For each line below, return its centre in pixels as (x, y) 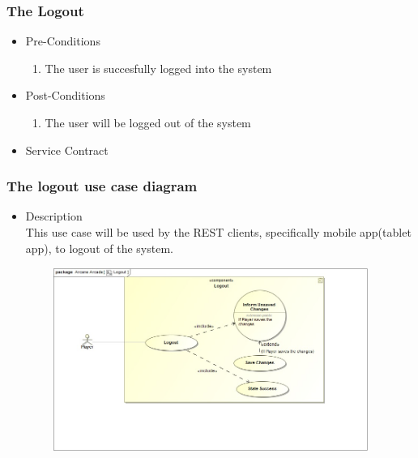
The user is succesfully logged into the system (158, 68)
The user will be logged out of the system (148, 122)
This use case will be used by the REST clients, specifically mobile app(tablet (218, 232)
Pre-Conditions (63, 41)
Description (54, 216)
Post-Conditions (65, 95)
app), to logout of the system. (99, 248)
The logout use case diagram (102, 186)
